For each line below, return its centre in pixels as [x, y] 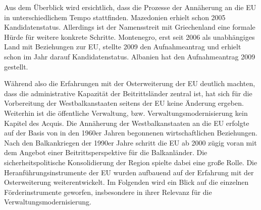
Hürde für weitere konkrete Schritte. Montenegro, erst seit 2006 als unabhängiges [129, 37]
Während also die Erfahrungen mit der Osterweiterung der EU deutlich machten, [130, 83]
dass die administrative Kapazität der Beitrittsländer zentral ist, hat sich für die [128, 93]
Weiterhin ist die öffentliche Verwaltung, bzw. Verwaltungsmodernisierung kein [126, 113]
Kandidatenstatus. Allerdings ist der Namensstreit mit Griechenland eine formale [130, 27]
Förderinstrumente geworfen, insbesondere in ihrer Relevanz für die [108, 192]
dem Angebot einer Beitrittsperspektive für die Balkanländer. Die [106, 152]
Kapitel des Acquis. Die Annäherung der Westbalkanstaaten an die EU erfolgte [127, 123]
